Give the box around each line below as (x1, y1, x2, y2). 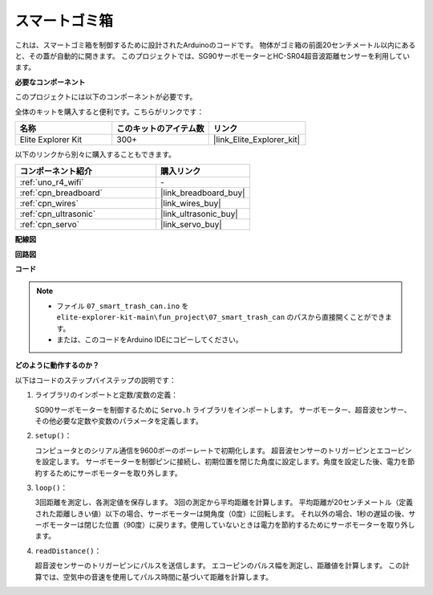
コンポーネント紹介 (19, 165, 92, 177)
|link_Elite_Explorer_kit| (212, 133, 301, 145)
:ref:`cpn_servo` (19, 219, 80, 230)
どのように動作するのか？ (14, 361, 99, 370)
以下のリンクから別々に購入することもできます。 (14, 149, 176, 159)
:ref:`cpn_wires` (19, 198, 79, 209)
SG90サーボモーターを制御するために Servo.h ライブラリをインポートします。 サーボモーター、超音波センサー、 (34, 405, 412, 414)
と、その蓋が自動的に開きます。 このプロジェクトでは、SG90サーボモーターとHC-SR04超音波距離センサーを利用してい (14, 51, 411, 60)
